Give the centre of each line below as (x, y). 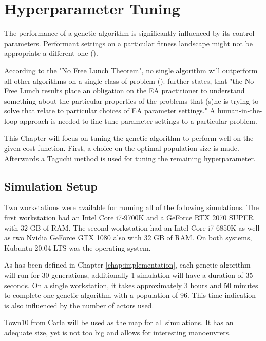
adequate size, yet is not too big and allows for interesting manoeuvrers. (118, 332)
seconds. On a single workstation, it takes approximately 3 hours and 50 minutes (131, 285)
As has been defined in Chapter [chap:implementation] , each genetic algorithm (127, 265)
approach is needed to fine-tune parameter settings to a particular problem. (138, 120)
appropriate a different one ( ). (51, 53)
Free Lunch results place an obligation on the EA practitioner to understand (125, 91)
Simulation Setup (51, 186)
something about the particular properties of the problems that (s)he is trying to (131, 100)
